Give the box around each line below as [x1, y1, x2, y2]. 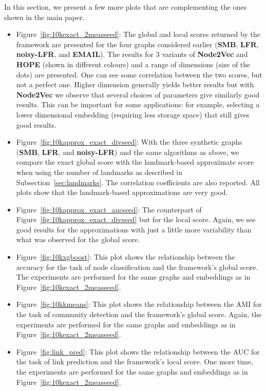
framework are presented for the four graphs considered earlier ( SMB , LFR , [16, 38, 259, 49]
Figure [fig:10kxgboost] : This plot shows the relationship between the [16, 251, 235, 262]
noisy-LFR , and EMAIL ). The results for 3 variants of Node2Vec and [16, 49, 248, 60]
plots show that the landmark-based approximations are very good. [16, 187, 228, 198]
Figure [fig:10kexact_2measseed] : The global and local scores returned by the [16, 29, 260, 40]
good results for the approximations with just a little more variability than [16, 224, 252, 234]
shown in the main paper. [4, 11, 85, 22]
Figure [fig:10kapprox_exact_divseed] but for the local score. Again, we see [16, 214, 256, 225]
